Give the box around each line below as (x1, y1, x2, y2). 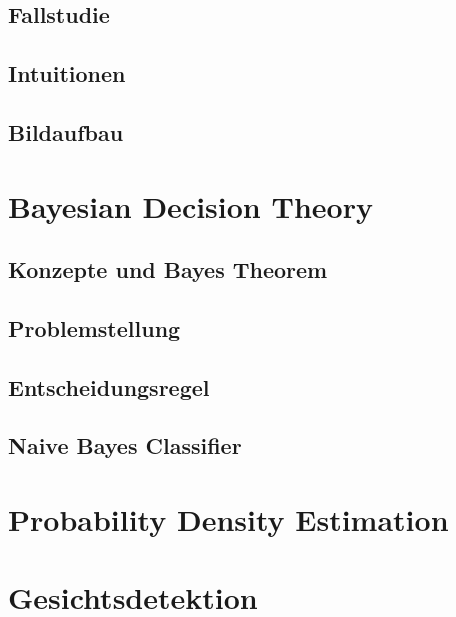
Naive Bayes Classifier (8, 430, 242, 461)
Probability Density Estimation (8, 499, 449, 540)
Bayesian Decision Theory (8, 185, 373, 226)
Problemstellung (8, 312, 181, 343)
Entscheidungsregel (8, 371, 210, 402)
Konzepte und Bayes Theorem (8, 254, 328, 285)
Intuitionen (8, 58, 126, 89)
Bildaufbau (8, 116, 124, 147)
